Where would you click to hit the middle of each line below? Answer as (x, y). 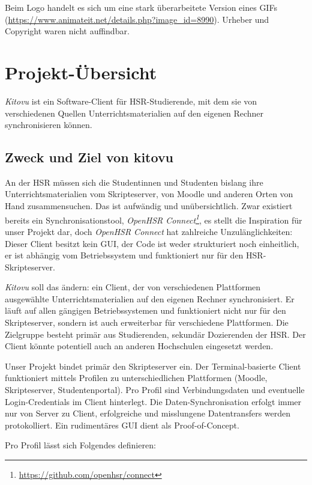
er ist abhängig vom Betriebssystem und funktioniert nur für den (124, 255)
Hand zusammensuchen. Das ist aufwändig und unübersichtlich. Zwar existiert (149, 206)
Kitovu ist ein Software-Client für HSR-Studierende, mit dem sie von (131, 101)
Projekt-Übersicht (81, 72)
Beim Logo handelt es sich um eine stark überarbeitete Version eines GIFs (141, 7)
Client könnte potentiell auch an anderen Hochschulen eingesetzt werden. (139, 346)
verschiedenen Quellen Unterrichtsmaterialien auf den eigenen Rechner (134, 113)
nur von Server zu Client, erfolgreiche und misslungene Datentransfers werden (148, 413)
